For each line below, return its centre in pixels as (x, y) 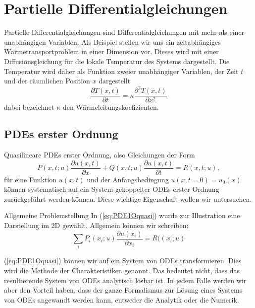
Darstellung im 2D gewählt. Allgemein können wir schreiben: (96, 225)
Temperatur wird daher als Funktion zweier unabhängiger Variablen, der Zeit (121, 71)
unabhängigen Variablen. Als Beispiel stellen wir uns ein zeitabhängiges (112, 41)
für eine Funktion (30, 179)
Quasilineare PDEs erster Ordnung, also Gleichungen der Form (100, 155)
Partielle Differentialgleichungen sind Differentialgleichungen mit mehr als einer (124, 32)
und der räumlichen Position (47, 81)
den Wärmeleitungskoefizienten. (111, 107)
